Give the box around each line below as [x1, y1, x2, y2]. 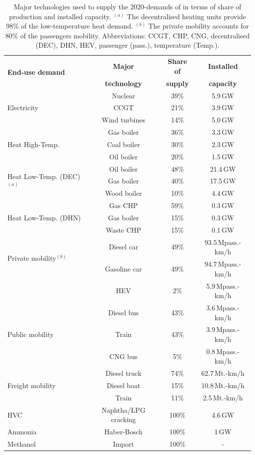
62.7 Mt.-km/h [201, 368, 245, 378]
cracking [111, 414, 136, 425]
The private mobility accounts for [148, 21, 249, 31]
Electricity [7, 102, 39, 113]
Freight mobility [7, 380, 56, 391]
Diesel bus [108, 307, 139, 317]
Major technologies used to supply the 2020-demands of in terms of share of [13, 1, 242, 11]
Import [113, 439, 134, 449]
